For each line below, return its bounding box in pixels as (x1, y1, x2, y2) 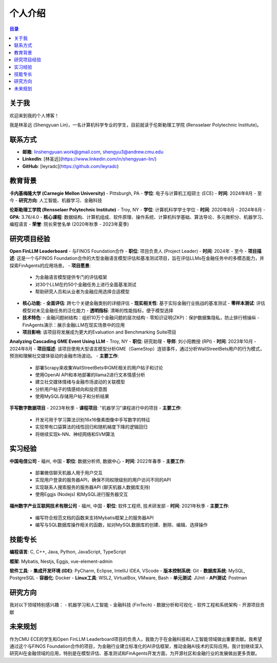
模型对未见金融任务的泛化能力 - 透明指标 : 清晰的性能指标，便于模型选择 (22, 307, 174, 314)
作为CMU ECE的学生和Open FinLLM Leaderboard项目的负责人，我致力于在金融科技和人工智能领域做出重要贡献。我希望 (9, 636, 263, 642)
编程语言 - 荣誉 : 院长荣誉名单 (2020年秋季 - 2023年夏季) (9, 221, 129, 227)
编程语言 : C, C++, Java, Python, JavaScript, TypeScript (9, 549, 126, 555)
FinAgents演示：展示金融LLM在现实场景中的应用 (22, 322, 125, 328)
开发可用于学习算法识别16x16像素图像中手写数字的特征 (35, 416, 151, 422)
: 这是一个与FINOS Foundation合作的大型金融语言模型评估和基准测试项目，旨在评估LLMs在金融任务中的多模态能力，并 (14, 255, 264, 262)
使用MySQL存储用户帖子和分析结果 (35, 393, 110, 399)
